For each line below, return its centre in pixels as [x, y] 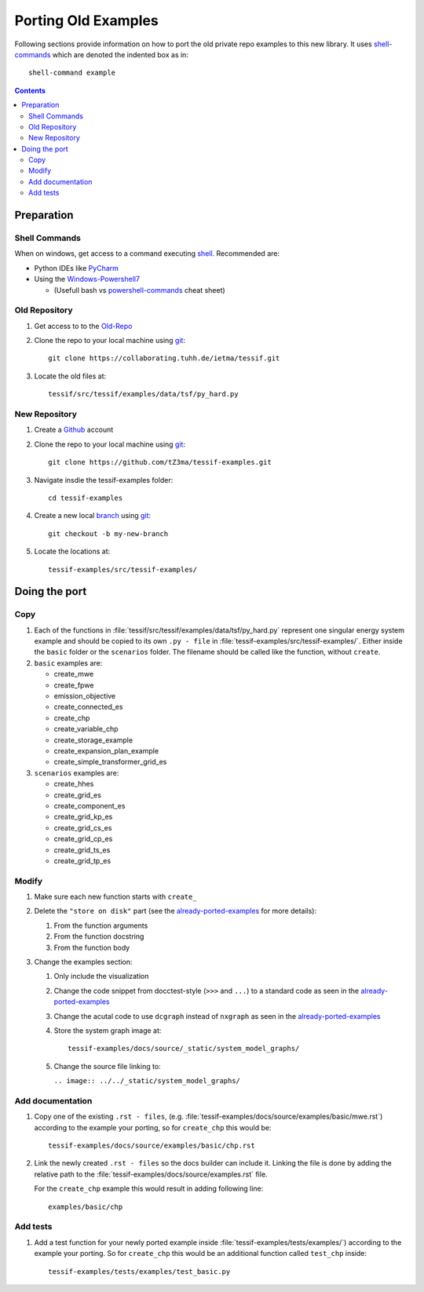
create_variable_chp [86, 729]
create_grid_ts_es [82, 850]
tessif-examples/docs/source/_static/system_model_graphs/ [184, 1049]
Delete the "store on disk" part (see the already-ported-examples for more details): [175, 911]
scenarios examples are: [77, 772]
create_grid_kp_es [83, 817]
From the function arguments [101, 925]
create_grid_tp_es [82, 860]
